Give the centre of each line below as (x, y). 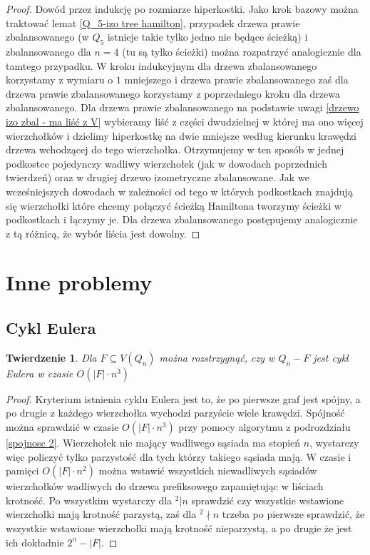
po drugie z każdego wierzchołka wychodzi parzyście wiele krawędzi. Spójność (175, 413)
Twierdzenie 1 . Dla (51, 357)
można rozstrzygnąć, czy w (217, 357)
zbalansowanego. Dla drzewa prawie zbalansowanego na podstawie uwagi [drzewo (183, 107)
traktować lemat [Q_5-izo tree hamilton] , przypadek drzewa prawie (153, 22)
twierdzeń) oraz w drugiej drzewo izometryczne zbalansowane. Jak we (158, 177)
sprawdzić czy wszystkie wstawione (268, 500)
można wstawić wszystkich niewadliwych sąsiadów (208, 470)
